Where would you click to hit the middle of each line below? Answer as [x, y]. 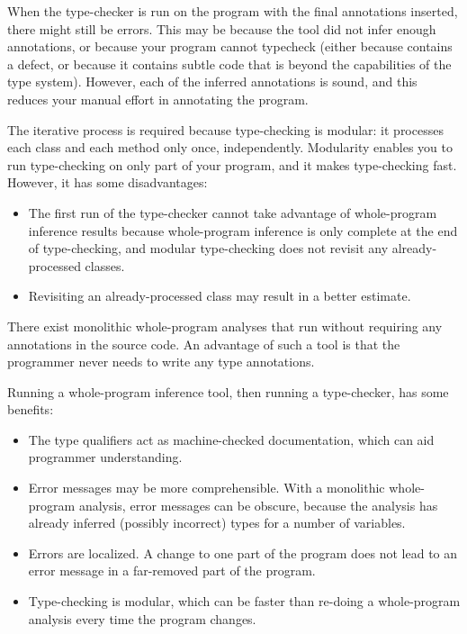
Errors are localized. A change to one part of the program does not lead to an [243, 552]
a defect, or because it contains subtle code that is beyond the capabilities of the [229, 63]
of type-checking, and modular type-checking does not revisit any [208, 248]
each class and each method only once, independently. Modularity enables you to [230, 147]
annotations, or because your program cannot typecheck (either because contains [230, 46]
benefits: [31, 409]
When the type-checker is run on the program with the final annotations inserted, [233, 11]
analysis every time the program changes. [142, 618]
